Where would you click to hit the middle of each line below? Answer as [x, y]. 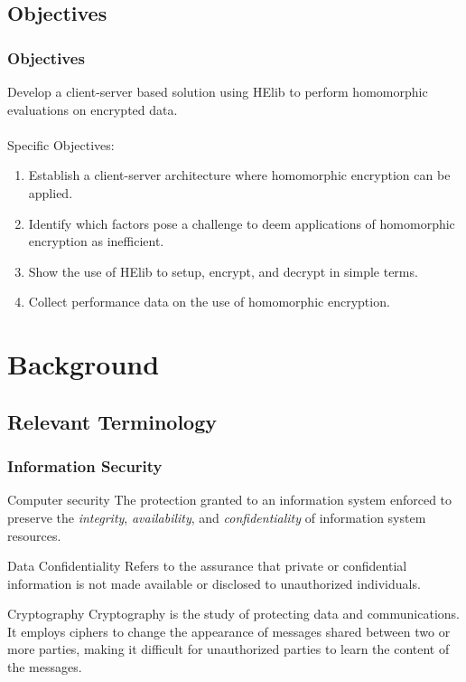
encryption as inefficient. [96, 241]
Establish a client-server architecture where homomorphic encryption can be [239, 175]
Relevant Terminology [112, 421]
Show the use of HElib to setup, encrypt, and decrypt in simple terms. [223, 271]
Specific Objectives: [61, 144]
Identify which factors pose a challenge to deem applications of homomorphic [242, 223]
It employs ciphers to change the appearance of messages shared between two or [229, 631]
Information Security [85, 466]
